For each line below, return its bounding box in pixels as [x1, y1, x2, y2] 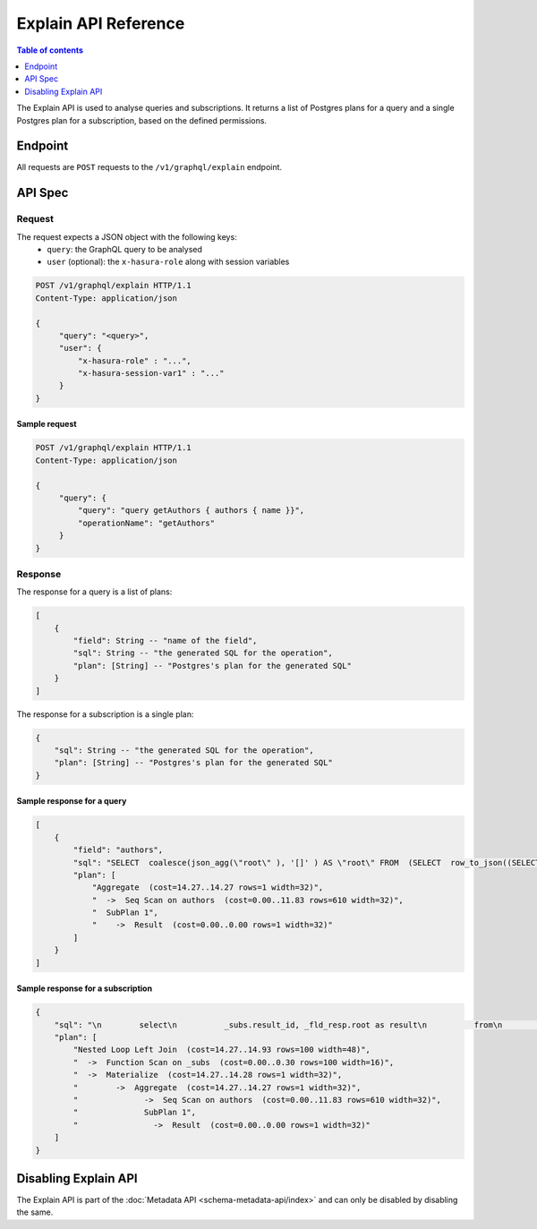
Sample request [16, 419, 77, 430]
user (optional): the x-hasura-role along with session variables [47, 256, 290, 268]
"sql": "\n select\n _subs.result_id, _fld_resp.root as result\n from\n [54, 1020, 503, 1029]
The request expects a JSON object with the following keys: [16, 231, 237, 242]
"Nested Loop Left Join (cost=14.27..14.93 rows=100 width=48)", [72, 1045, 371, 1055]
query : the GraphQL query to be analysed [47, 243, 203, 254]
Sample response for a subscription [16, 983, 152, 994]
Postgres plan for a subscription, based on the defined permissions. [16, 115, 268, 125]
